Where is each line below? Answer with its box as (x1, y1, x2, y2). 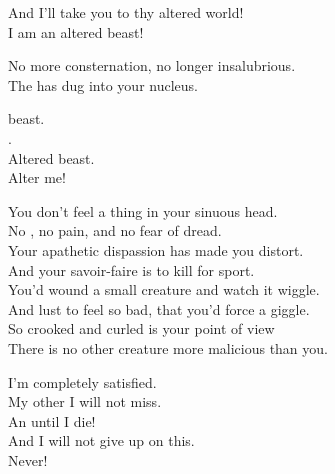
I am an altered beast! (8, 21, 144, 42)
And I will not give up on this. (8, 430, 195, 451)
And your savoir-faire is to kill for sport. (8, 259, 255, 280)
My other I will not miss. (8, 391, 162, 412)
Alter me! (8, 167, 66, 188)
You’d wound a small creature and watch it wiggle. (8, 279, 320, 300)
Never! (8, 449, 48, 470)
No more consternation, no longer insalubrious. (8, 55, 296, 76)
